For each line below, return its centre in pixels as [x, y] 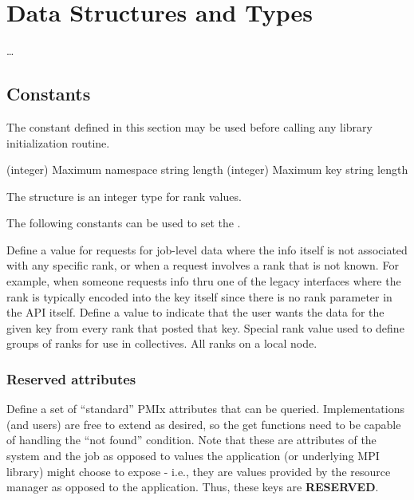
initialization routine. [58, 142]
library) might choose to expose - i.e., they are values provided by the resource [199, 471]
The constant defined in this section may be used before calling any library [189, 126]
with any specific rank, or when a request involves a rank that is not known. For [203, 265]
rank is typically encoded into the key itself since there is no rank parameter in [199, 296]
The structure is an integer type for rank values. [124, 196]
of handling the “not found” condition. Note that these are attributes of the [191, 440]
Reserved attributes [71, 378]
